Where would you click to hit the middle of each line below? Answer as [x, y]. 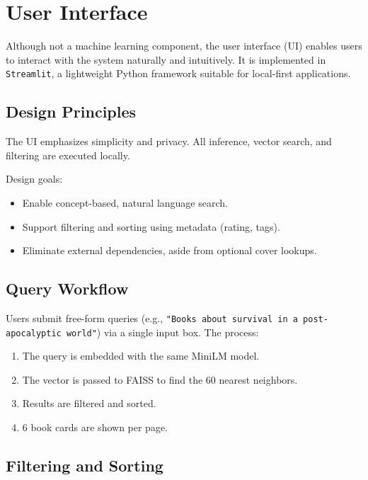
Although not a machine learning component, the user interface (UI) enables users [184, 46]
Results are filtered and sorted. [89, 403]
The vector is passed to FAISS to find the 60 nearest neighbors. [160, 379]
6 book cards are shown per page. [95, 427]
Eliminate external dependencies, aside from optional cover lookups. [169, 250]
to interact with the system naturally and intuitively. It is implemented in [166, 59]
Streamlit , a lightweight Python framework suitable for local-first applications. [178, 73]
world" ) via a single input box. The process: [162, 332]
